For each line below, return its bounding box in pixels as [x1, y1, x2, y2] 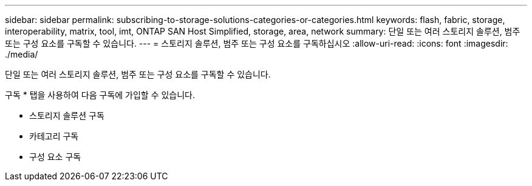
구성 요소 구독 [29, 151, 81, 162]
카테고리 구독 [29, 131, 79, 141]
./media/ [5, 49, 38, 59]
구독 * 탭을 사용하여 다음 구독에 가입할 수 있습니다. [5, 90, 196, 100]
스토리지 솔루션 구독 [29, 110, 104, 121]
